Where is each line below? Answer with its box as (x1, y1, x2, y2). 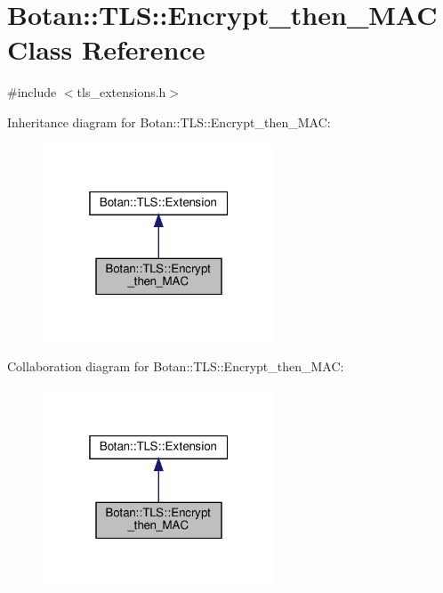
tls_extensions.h (77, 83, 166, 102)
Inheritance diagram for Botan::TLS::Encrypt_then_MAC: (7, 112, 331, 131)
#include (7, 83, 57, 102)
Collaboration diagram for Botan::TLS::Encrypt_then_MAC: (7, 357, 344, 376)
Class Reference (7, 31, 205, 68)
